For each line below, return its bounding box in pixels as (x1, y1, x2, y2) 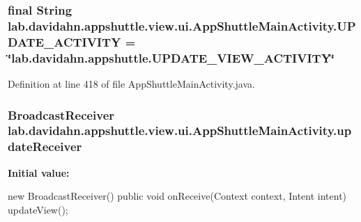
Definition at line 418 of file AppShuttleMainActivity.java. (8, 76, 255, 90)
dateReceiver (8, 138, 82, 155)
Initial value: (8, 165, 70, 180)
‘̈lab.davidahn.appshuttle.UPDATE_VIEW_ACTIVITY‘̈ (8, 49, 335, 66)
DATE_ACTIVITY (8, 33, 121, 50)
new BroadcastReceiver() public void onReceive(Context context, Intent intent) (8, 189, 347, 203)
